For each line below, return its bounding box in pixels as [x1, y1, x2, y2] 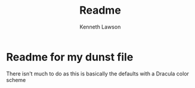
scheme [6, 76, 26, 83]
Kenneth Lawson [79, 23, 121, 30]
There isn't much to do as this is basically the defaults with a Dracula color [6, 70, 190, 77]
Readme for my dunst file [6, 50, 134, 64]
